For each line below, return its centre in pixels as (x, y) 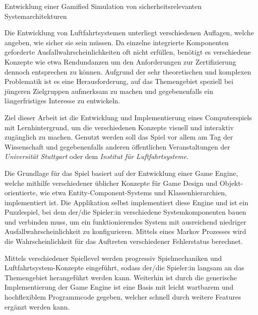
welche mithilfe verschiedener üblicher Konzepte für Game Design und (111, 183)
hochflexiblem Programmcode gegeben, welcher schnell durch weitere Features (123, 297)
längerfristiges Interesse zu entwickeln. (62, 101)
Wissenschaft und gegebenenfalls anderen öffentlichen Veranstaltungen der (117, 146)
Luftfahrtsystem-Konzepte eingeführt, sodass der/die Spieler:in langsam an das (125, 268)
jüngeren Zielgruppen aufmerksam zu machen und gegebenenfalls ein (109, 91)
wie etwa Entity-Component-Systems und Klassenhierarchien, (133, 193)
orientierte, (21, 193)
